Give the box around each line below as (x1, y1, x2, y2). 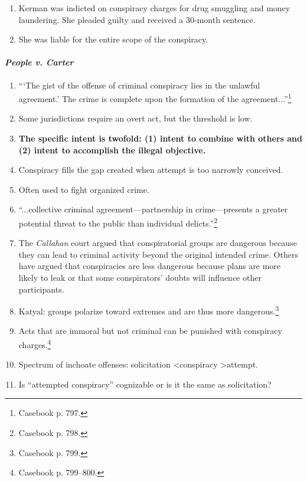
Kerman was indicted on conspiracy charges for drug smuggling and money (18, 2, 290, 14)
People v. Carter (5, 56, 74, 68)
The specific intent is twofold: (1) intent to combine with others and (18, 132, 302, 145)
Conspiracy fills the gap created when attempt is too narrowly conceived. (18, 163, 283, 176)
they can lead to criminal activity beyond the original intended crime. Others (18, 248, 298, 260)
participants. (18, 283, 64, 295)
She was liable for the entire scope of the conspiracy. (18, 33, 208, 45)
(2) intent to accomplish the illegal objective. (18, 143, 206, 156)
